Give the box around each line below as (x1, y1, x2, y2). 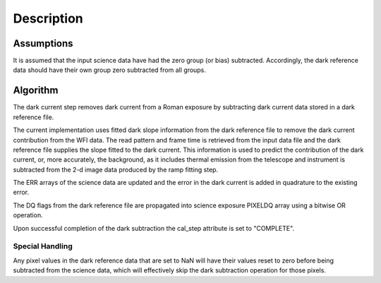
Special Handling (13, 241, 73, 251)
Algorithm (13, 85, 59, 97)
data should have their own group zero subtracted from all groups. (13, 66, 206, 74)
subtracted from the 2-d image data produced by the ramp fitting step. (13, 165, 219, 174)
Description (13, 11, 84, 26)
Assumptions (13, 37, 73, 49)
